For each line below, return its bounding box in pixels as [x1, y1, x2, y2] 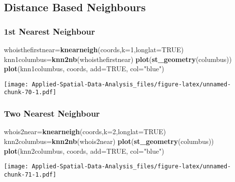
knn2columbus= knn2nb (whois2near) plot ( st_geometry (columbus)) [4, 136, 214, 146]
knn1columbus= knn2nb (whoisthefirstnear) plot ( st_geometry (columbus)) [4, 54, 232, 64]
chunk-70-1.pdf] [4, 89, 57, 96]
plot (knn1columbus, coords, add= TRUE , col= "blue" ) [4, 63, 164, 74]
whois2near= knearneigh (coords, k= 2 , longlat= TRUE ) [4, 126, 166, 137]
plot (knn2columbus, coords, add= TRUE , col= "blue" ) [4, 145, 164, 156]
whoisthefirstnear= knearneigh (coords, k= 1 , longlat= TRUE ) [4, 44, 184, 54]
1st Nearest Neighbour [4, 25, 95, 37]
